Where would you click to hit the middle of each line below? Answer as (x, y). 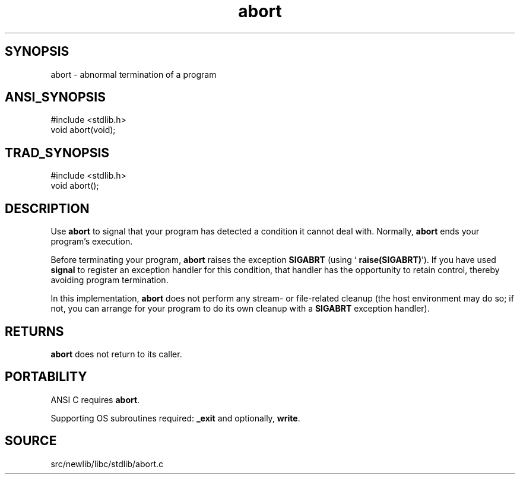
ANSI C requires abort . (95, 399)
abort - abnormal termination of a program (134, 74)
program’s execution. (92, 242)
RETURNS (34, 331)
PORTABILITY (46, 377)
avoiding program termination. (110, 280)
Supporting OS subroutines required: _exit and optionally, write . (175, 418)
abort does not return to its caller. (116, 354)
